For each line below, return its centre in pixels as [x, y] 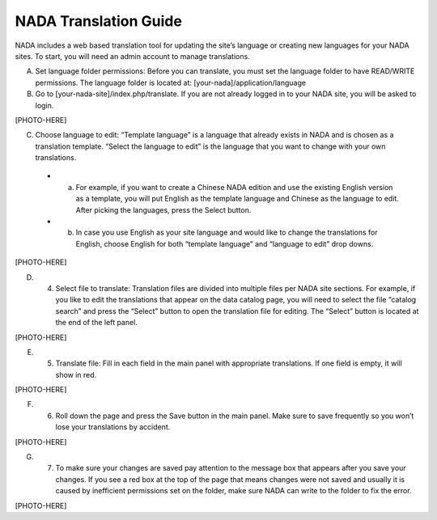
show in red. [76, 374]
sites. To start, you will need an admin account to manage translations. [132, 56]
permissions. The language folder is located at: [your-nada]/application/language [171, 82]
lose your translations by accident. [113, 427]
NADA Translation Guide [98, 21]
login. [45, 105]
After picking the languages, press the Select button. [163, 209]
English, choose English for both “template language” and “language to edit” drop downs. [225, 243]
